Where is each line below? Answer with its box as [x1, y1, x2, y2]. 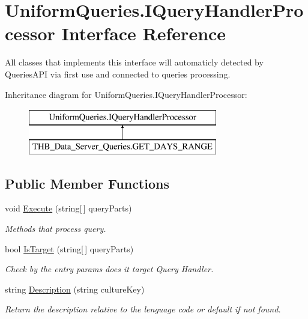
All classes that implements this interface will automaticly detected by [5, 56, 264, 68]
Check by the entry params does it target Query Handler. [5, 263, 214, 275]
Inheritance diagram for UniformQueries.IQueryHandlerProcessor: [5, 88, 247, 100]
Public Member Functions [5, 174, 169, 192]
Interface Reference [61, 21, 226, 46]
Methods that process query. [5, 222, 106, 235]
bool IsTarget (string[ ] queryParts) [5, 242, 134, 255]
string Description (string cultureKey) [5, 282, 145, 295]
